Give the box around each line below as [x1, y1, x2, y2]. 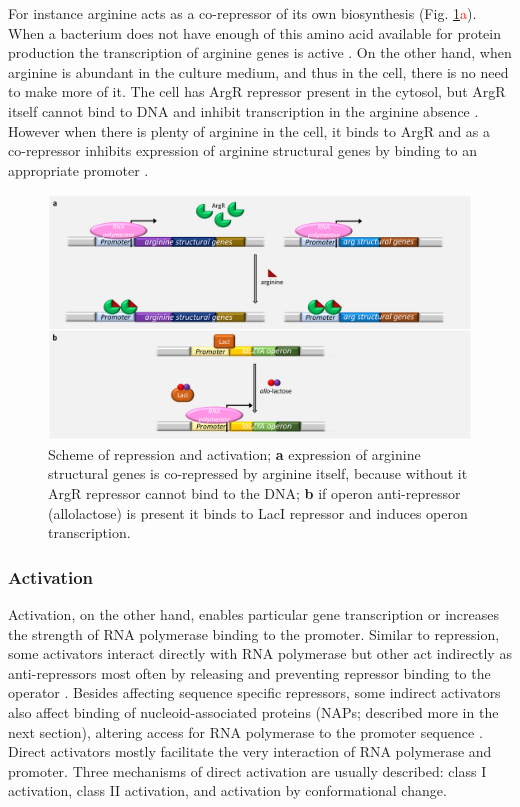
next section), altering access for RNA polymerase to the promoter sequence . [8, 721, 483, 742]
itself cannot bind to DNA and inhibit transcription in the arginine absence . [8, 100, 479, 121]
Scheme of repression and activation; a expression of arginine [48, 443, 421, 464]
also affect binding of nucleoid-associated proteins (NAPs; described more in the [8, 702, 499, 723]
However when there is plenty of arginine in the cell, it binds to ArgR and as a [8, 120, 491, 141]
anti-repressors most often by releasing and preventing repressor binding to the [8, 662, 491, 683]
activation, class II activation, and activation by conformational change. [8, 780, 447, 801]
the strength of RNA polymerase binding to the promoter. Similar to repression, [8, 623, 500, 644]
